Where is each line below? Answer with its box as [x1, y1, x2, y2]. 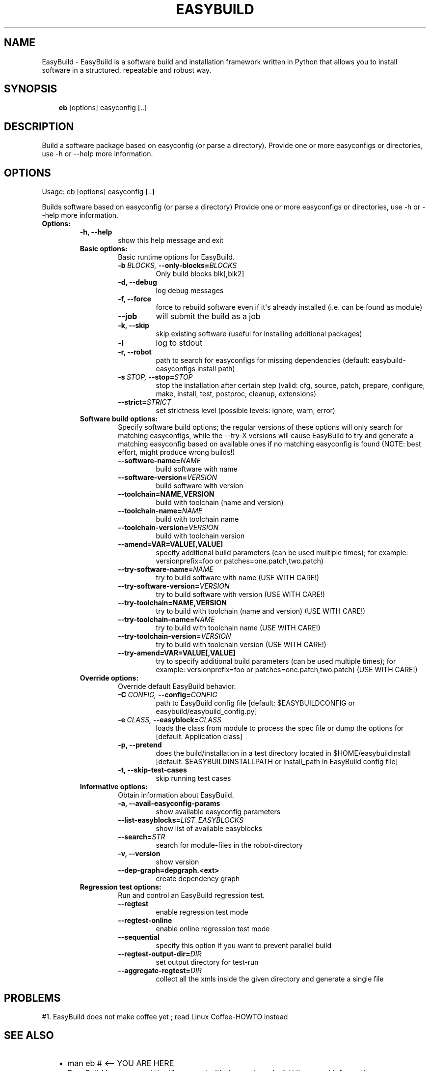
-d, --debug [118, 278, 157, 287]
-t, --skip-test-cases [118, 766, 187, 774]
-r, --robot [118, 348, 152, 357]
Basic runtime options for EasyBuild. [118, 253, 235, 262]
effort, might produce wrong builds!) [118, 448, 235, 457]
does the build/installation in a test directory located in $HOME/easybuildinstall [156, 749, 411, 758]
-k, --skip [118, 321, 150, 330]
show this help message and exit [118, 236, 224, 245]
